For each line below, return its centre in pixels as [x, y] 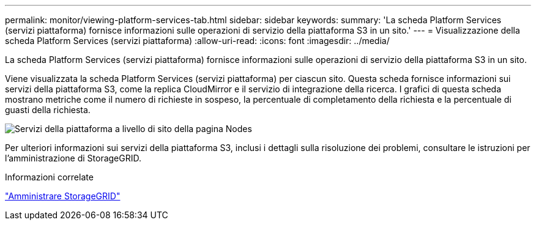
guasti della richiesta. [48, 110]
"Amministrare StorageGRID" [63, 196]
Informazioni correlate [49, 177]
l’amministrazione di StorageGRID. [73, 158]
